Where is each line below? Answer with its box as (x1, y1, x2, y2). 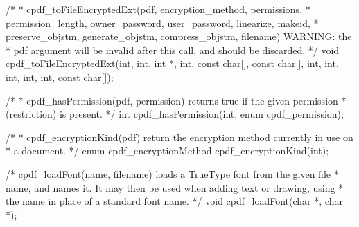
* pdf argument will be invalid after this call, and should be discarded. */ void (6, 42, 340, 57)
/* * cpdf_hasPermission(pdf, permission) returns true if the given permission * (6, 93, 347, 107)
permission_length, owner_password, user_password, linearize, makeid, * (6, 15, 319, 30)
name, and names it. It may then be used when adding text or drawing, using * (6, 180, 344, 194)
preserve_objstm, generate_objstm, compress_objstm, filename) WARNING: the (6, 29, 352, 44)
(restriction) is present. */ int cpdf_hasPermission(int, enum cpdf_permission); (6, 107, 344, 121)
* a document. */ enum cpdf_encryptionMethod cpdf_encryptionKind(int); (6, 143, 329, 158)
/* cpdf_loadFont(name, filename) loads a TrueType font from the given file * (6, 166, 339, 181)
